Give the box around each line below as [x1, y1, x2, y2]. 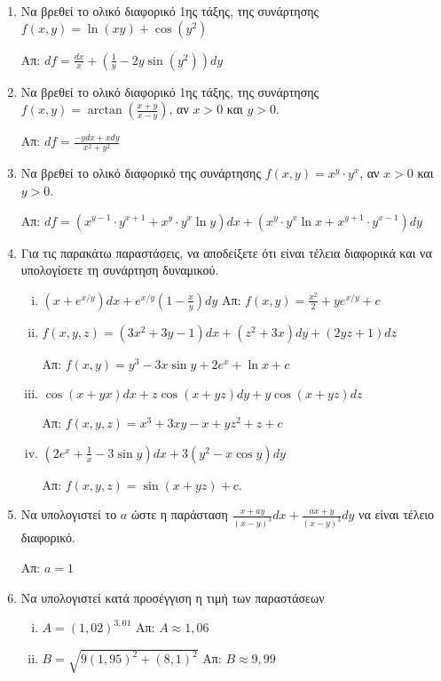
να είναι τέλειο [358, 505, 435, 524]
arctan [87, 104, 122, 117]
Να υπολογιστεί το [20, 505, 117, 524]
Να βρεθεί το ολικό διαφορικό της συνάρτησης [20, 164, 261, 182]
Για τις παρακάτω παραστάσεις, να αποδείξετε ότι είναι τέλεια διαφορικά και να [20, 243, 432, 261]
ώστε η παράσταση [130, 505, 228, 524]
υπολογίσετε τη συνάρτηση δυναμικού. [20, 260, 219, 279]
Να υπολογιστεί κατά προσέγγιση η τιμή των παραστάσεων [20, 588, 325, 606]
